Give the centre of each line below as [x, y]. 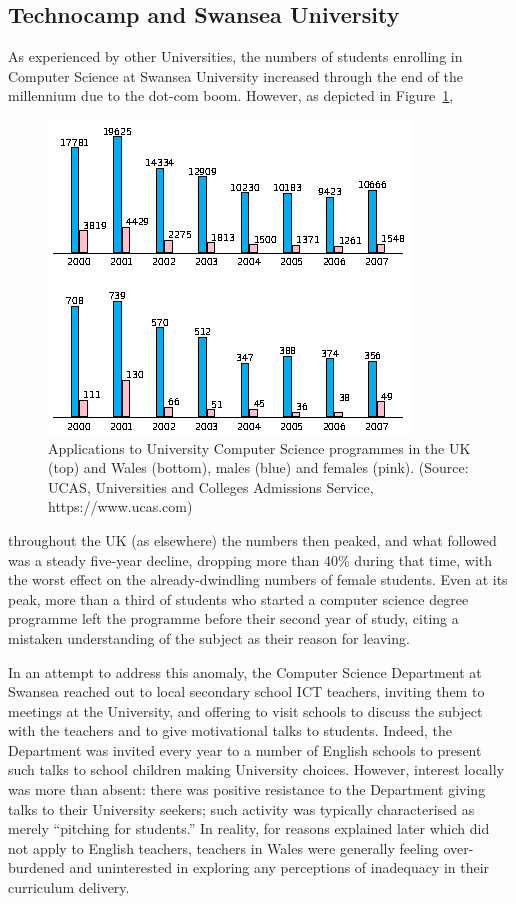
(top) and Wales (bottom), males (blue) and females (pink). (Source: [258, 467]
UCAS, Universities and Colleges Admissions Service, [211, 486]
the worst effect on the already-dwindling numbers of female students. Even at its [258, 579]
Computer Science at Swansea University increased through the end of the [235, 75]
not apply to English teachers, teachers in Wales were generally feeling [223, 847]
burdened [36, 867]
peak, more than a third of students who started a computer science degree [238, 598]
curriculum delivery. [69, 887]
